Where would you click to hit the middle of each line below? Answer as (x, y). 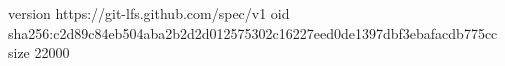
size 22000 (39, 52)
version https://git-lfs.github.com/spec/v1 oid (149, 13)
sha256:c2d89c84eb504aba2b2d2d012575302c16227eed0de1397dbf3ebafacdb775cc (253, 32)
